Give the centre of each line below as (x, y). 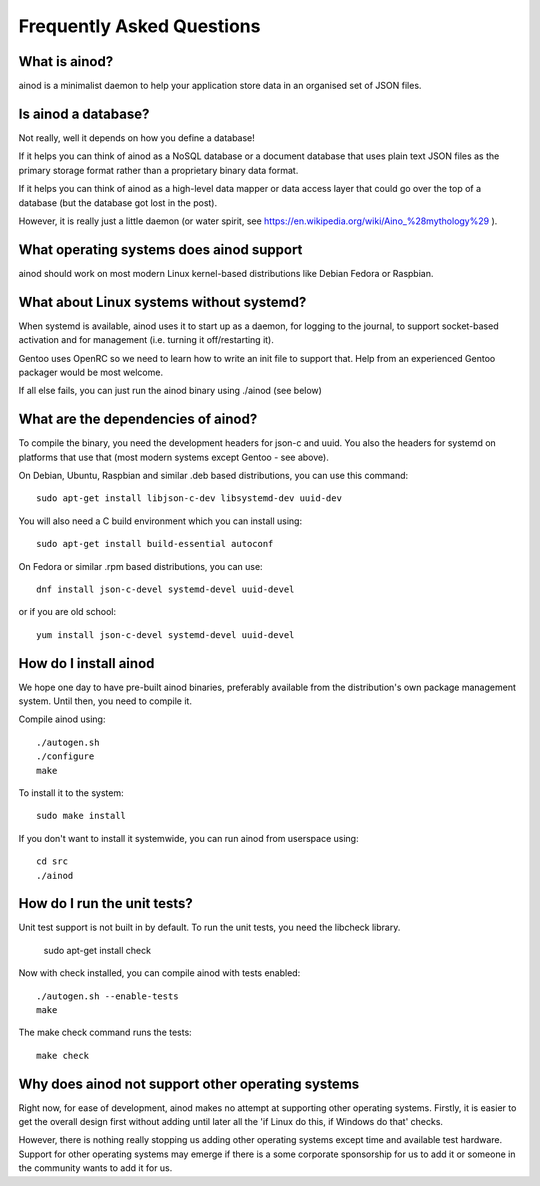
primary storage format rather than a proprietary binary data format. (158, 170)
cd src (52, 861)
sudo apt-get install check (97, 950)
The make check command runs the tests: (105, 1032)
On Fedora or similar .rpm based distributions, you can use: (141, 566)
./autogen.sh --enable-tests (107, 996)
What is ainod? (66, 61)
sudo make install (81, 816)
